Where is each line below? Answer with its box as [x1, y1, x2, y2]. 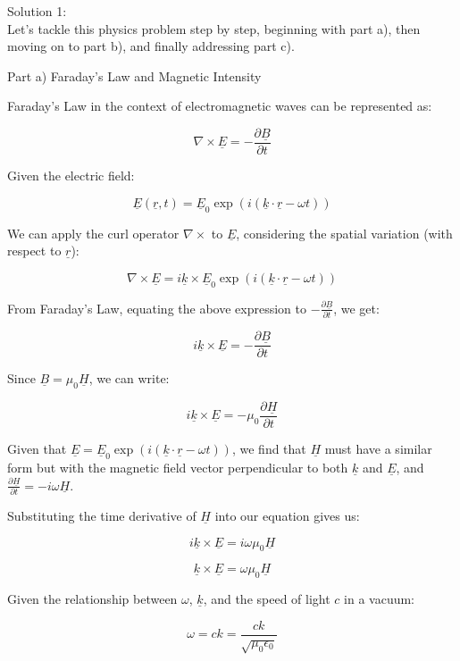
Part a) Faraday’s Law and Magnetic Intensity [7, 66, 262, 85]
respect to [7, 241, 62, 260]
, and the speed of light [203, 590, 330, 608]
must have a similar [324, 439, 432, 458]
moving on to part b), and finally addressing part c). [7, 37, 295, 55]
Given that [7, 439, 67, 458]
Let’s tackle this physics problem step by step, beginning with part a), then [7, 19, 421, 38]
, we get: [333, 298, 380, 317]
